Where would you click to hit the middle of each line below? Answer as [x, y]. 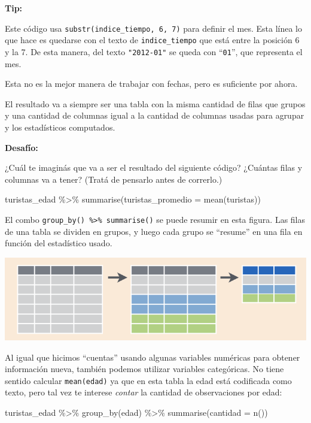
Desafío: [22, 147]
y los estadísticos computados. [60, 127]
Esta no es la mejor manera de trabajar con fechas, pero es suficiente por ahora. [151, 84]
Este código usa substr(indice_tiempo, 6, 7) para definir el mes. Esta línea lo [154, 28]
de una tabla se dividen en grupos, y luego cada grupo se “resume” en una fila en [154, 231]
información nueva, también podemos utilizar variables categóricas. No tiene [144, 369]
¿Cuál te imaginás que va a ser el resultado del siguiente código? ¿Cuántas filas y [154, 167]
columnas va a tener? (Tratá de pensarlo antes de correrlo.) [114, 179]
